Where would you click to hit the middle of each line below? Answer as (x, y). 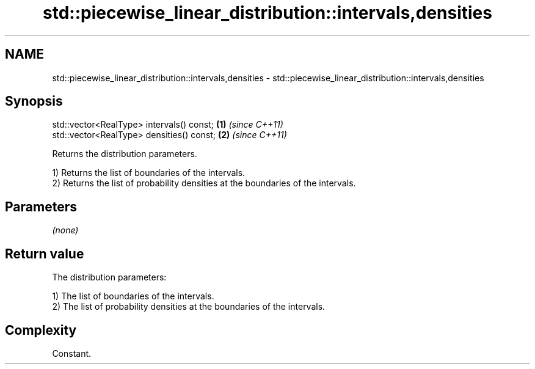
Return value (45, 254)
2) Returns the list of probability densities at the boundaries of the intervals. (204, 183)
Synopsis (34, 101)
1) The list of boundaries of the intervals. (133, 296)
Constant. (72, 353)
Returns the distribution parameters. (125, 154)
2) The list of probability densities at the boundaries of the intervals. (189, 307)
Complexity (41, 330)
